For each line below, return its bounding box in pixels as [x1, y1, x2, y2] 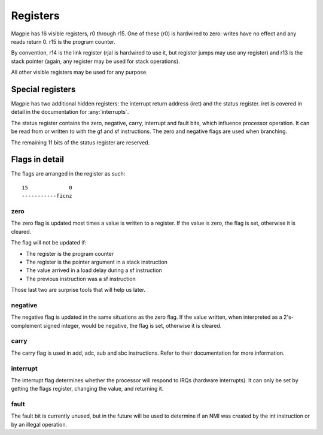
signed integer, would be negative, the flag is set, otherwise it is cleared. [42, 322, 222, 329]
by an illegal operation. [11, 421, 68, 428]
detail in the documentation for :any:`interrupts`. [11, 108, 129, 116]
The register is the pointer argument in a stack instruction [26, 258, 167, 265]
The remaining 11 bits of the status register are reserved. [11, 138, 150, 146]
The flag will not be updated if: [11, 239, 87, 246]
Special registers [11, 84, 76, 94]
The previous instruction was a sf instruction [26, 275, 136, 282]
